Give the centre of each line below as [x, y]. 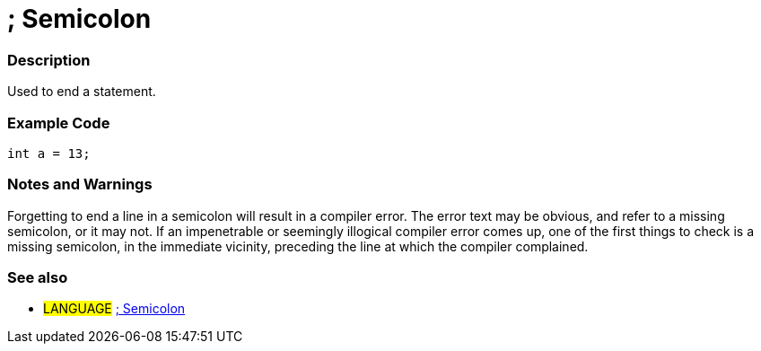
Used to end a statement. [82, 92]
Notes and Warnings [80, 184]
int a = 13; [49, 153]
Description [49, 60]
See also [38, 277]
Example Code [59, 123]
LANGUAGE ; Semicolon [114, 309]
